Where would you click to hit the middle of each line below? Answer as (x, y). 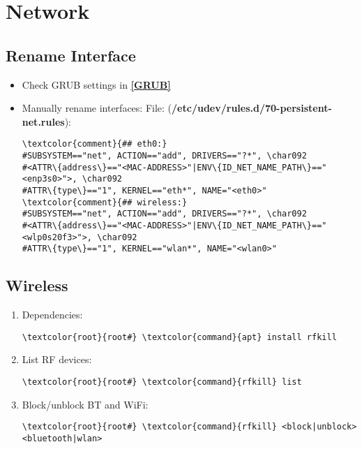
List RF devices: (57, 359)
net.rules (43, 121)
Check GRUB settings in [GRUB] (96, 84)
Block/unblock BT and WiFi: (85, 404)
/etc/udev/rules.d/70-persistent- (252, 108)
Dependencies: (52, 315)
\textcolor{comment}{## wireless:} (105, 202)
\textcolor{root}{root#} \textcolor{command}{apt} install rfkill (179, 337)
